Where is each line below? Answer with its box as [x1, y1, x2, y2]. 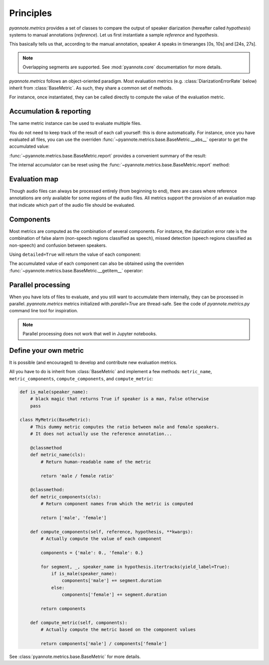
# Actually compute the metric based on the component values [40, 627, 196, 633]
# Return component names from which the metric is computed [40, 501, 193, 507]
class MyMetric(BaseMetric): [19, 417, 91, 423]
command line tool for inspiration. [9, 308, 78, 314]
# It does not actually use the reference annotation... [30, 431, 172, 437]
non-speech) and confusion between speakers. [9, 242, 107, 248]
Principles [9, 7, 52, 18]
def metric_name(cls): [30, 452, 86, 458]
